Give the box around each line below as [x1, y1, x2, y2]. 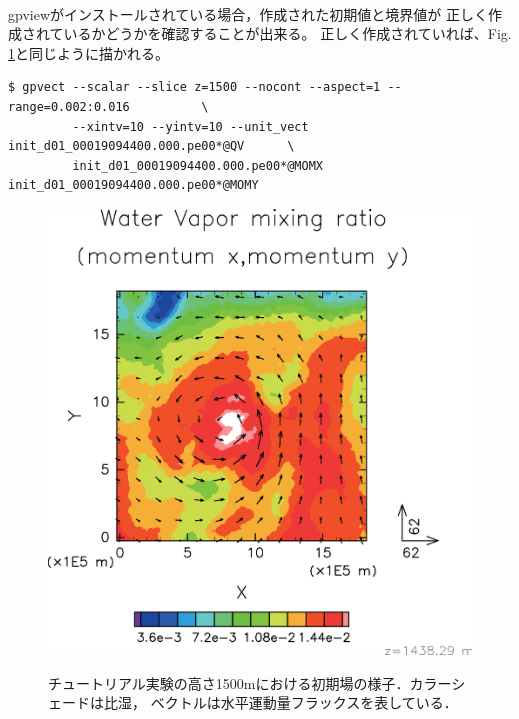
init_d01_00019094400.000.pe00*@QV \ [8, 139, 295, 154]
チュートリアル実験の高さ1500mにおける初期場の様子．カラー [48, 672, 452, 693]
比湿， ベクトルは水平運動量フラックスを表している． [103, 692, 458, 713]
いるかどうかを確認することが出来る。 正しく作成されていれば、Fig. [63, 23, 512, 44]
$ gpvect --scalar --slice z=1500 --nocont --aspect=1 [8, 80, 381, 95]
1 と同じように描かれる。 [8, 42, 169, 63]
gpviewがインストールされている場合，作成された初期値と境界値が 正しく [8, 3, 488, 24]
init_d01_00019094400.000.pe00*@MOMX [72, 158, 323, 173]
